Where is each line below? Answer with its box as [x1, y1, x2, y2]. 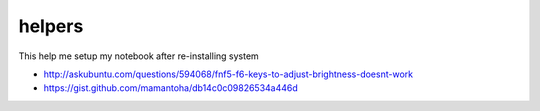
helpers [18, 15, 84, 37]
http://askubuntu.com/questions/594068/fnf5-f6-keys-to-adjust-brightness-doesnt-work [43, 68, 414, 80]
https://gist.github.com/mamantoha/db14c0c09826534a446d [43, 82, 299, 94]
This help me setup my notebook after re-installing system [18, 50, 259, 62]
